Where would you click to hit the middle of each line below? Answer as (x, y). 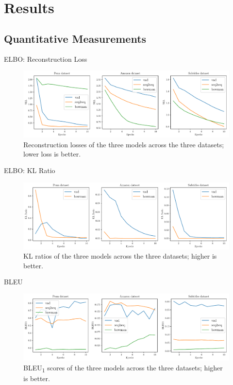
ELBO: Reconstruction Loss (46, 59)
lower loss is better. (52, 154)
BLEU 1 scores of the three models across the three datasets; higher (123, 368)
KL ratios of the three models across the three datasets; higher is (120, 256)
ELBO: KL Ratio (30, 170)
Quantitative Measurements (75, 38)
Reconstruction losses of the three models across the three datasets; (124, 144)
